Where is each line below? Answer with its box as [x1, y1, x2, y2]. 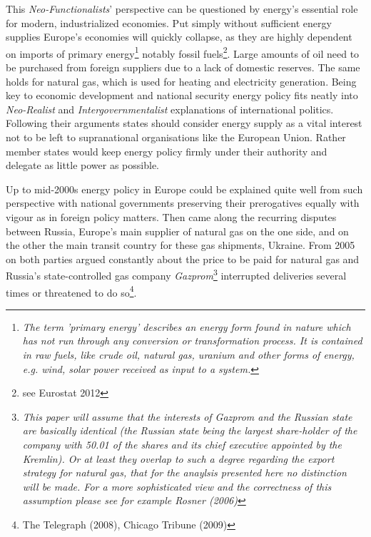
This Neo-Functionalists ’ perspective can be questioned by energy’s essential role [6, 1, 358, 16]
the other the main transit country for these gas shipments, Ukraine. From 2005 [6, 237, 355, 252]
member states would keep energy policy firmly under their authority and [6, 143, 327, 158]
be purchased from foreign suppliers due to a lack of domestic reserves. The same [6, 60, 360, 75]
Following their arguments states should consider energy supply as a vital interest [6, 116, 362, 131]
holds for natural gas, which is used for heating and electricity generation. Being [6, 73, 357, 88]
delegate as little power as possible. [6, 158, 159, 173]
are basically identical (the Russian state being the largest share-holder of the [22, 423, 357, 438]
